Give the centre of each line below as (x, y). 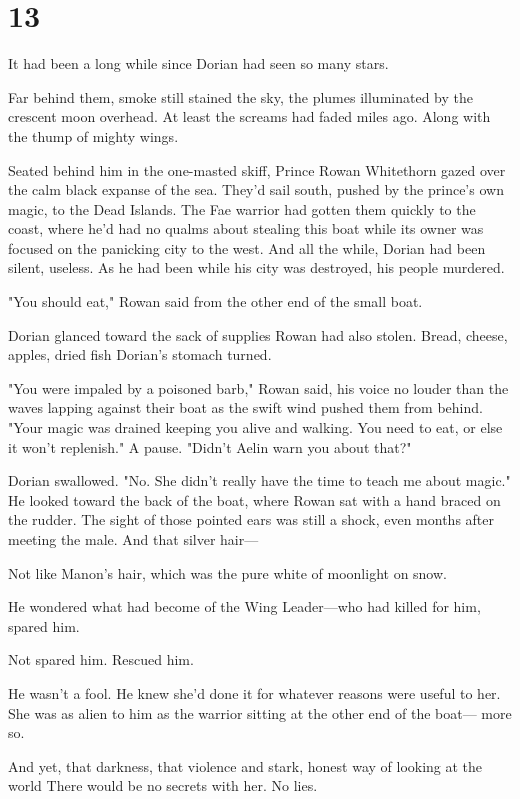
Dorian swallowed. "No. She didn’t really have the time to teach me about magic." (259, 480)
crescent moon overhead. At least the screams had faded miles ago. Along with (249, 116)
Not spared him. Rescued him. (101, 659)
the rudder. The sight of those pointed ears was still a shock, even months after (251, 519)
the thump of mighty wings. (93, 135)
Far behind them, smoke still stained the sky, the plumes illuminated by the (240, 96)
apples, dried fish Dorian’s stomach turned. (140, 354)
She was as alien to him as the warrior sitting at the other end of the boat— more (260, 712)
